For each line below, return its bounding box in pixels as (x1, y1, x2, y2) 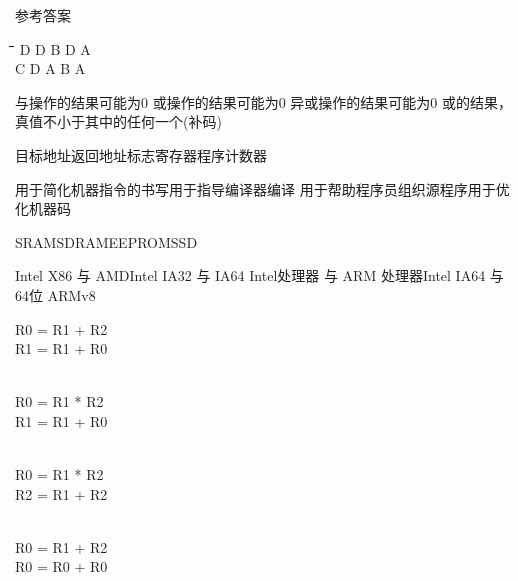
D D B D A (19, 38, 91, 59)
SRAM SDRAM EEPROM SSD (15, 231, 198, 252)
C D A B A (15, 58, 86, 79)
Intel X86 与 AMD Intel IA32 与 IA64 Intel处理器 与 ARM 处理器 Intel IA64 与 (15, 265, 504, 286)
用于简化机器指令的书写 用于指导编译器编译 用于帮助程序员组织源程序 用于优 (15, 178, 510, 199)
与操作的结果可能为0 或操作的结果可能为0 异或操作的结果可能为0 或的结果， (15, 91, 513, 112)
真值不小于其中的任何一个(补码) (15, 111, 222, 132)
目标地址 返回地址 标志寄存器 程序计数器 (15, 144, 267, 165)
